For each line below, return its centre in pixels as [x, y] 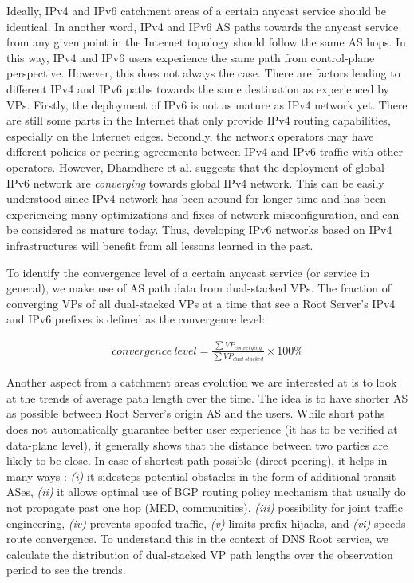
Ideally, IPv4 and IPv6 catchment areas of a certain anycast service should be [197, 10]
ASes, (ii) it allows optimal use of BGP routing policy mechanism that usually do [206, 492]
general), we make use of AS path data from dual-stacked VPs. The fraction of [199, 288]
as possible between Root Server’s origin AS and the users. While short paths [196, 413]
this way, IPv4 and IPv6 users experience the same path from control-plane [191, 57]
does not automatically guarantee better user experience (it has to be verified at [202, 428]
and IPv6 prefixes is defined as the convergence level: [136, 319]
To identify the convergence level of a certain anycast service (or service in [188, 272]
